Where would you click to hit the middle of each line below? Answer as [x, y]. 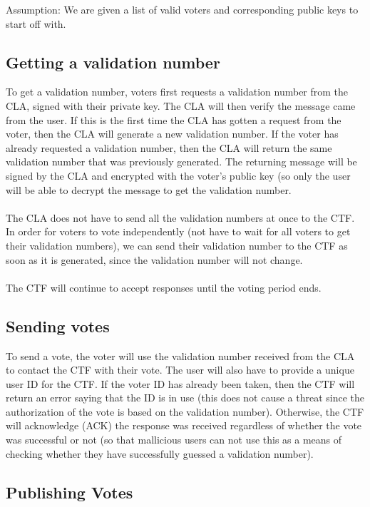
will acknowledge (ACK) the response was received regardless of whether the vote [184, 425]
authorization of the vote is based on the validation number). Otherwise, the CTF [185, 411]
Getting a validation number [113, 62]
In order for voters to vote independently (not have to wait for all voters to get [178, 231]
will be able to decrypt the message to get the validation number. [149, 189]
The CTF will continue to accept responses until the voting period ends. [164, 287]
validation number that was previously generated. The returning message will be [181, 162]
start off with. [36, 23]
